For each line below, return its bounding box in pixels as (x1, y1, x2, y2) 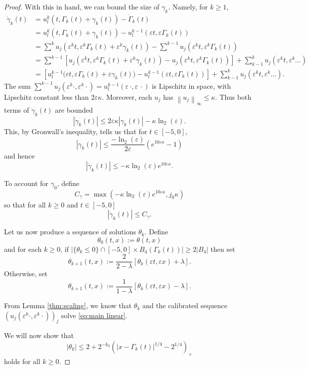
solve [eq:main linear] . (61, 310, 128, 320)
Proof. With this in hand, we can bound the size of (4, 1, 159, 11)
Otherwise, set (4, 268, 48, 279)
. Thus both (215, 91, 252, 102)
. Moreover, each (102, 91, 153, 102)
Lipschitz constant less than (4, 91, 89, 102)
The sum (4, 80, 31, 91)
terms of (4, 104, 29, 115)
